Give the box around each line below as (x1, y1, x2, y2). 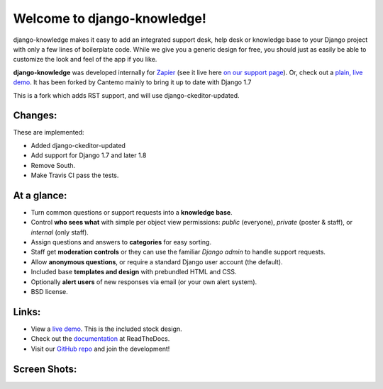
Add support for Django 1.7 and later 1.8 (30, 151, 147, 159)
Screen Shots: (13, 363, 77, 375)
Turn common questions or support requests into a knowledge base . (30, 208, 233, 216)
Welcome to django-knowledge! (13, 11, 207, 26)
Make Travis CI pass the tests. (30, 171, 119, 179)
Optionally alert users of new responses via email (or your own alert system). (30, 277, 257, 286)
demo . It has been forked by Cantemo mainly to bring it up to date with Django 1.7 (13, 78, 252, 86)
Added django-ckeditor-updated (30, 141, 126, 150)
